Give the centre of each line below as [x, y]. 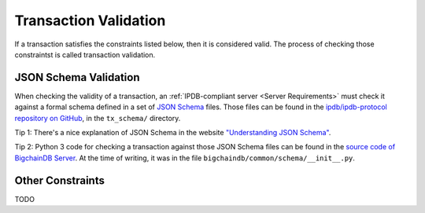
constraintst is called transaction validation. [85, 54]
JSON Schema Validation [77, 77]
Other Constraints [60, 180]
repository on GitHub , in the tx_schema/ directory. [98, 118]
